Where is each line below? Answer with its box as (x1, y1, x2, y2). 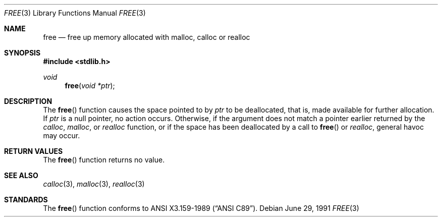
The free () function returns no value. (43, 155, 165, 164)
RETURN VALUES (4, 147, 63, 155)
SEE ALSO (4, 171, 38, 180)
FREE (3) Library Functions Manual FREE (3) (4, 9, 146, 17)
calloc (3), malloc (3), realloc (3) (43, 180, 145, 188)
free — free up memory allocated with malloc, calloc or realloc (43, 33, 250, 41)
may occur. (43, 131, 80, 140)
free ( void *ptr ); (65, 81, 115, 90)
